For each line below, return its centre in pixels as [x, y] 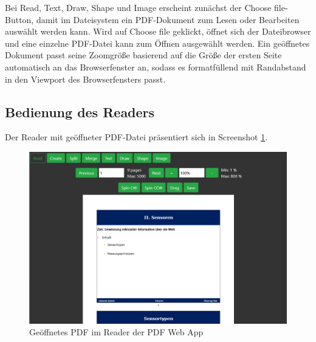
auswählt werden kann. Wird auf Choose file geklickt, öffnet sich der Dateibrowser [158, 31]
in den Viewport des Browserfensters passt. [85, 79]
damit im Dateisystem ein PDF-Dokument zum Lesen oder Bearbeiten [168, 19]
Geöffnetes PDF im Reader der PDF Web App [116, 332]
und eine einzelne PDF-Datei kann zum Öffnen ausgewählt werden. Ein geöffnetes [157, 43]
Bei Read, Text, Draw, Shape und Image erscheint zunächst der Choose [138, 7]
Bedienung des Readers [80, 111]
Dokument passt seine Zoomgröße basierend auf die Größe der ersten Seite [143, 55]
